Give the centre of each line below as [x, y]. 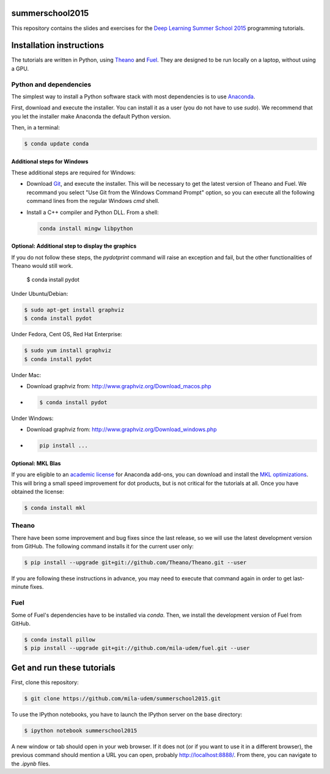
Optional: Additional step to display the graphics [74, 246]
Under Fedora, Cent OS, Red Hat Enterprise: [67, 334]
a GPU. [20, 68]
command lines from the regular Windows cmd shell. [93, 201]
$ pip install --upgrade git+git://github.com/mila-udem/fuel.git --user [137, 648]
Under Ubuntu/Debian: [40, 293]
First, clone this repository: [45, 682]
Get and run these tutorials [63, 667]
